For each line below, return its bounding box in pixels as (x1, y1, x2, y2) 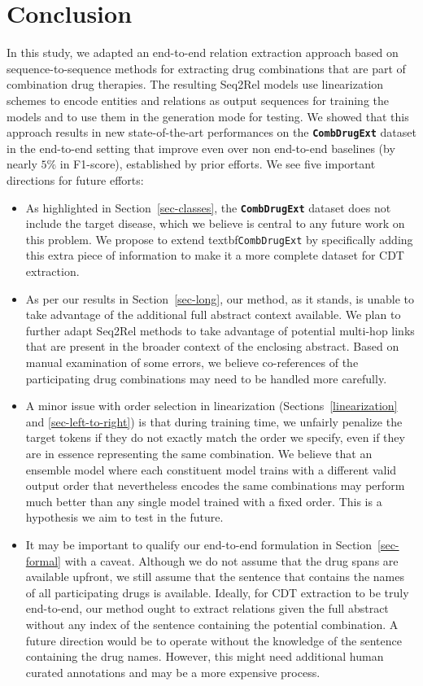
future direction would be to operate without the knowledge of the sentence (25, 631, 402, 649)
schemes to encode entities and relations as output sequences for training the (7, 91, 390, 108)
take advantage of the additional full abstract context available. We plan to (25, 306, 401, 323)
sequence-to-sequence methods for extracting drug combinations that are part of (7, 59, 406, 76)
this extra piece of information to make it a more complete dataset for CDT (25, 247, 404, 264)
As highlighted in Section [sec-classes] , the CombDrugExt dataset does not (25, 199, 391, 216)
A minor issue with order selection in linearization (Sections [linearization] (25, 397, 398, 414)
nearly (7, 155, 37, 173)
